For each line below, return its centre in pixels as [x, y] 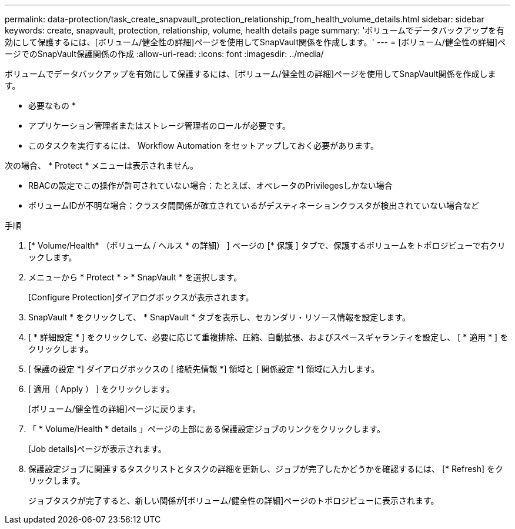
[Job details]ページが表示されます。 [97, 449]
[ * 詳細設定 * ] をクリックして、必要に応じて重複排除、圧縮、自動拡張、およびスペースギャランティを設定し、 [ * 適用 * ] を [268, 337]
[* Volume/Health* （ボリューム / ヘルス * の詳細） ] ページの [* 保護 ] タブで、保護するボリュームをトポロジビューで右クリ [267, 245]
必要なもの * [52, 106]
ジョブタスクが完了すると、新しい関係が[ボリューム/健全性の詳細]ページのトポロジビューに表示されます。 [234, 500]
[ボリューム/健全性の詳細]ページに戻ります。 [115, 409]
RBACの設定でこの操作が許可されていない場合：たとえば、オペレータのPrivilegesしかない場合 [210, 185]
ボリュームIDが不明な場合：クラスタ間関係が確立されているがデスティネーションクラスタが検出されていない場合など [254, 205]
